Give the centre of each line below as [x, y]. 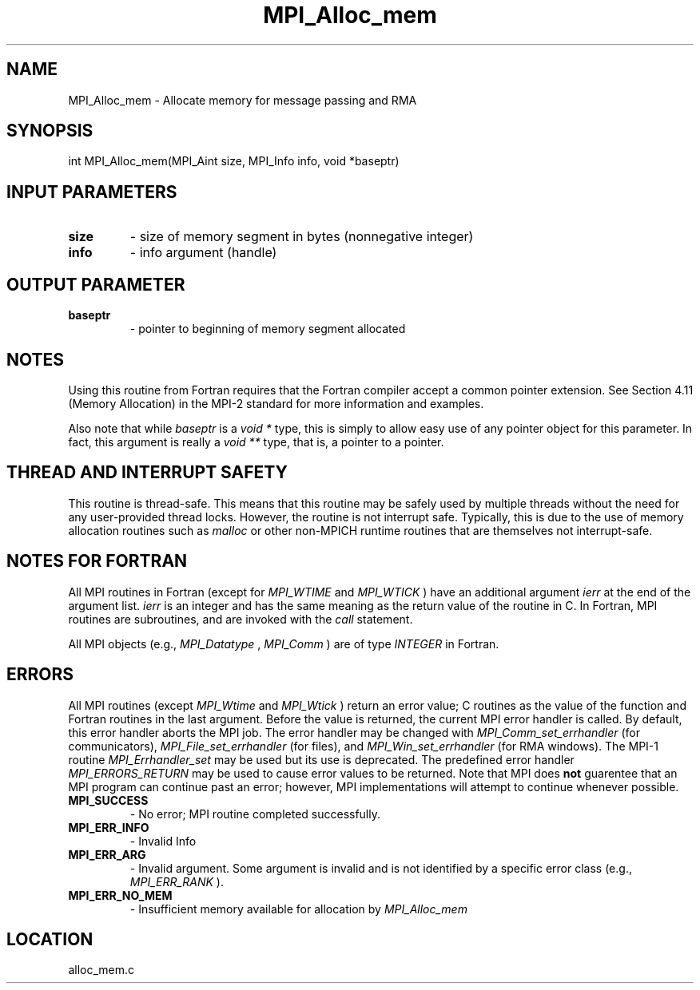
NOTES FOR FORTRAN [97, 561]
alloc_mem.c [101, 970]
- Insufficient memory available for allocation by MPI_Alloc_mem [298, 909]
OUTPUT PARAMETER [96, 284]
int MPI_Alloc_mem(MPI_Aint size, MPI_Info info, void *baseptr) [234, 161]
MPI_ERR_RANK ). [177, 881]
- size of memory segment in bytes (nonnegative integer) [302, 237]
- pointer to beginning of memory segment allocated [268, 329]
